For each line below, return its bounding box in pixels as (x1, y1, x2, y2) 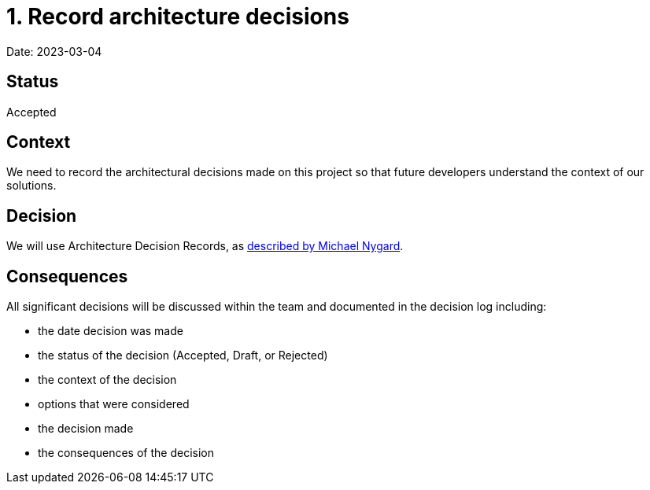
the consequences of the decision (38, 446, 214, 460)
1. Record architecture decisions (6, 3, 349, 30)
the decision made (38, 422, 134, 436)
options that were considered (38, 397, 190, 411)
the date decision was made (38, 324, 183, 338)
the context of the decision (38, 373, 177, 387)
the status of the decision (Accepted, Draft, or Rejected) (38, 348, 328, 363)
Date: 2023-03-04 (6, 44, 102, 58)
